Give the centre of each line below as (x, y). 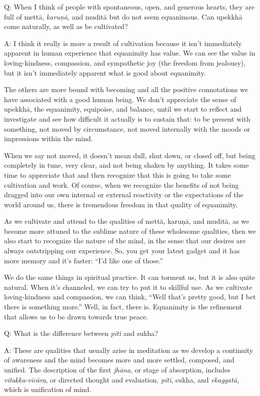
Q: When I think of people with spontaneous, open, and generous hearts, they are (129, 7)
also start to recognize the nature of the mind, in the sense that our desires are (125, 241)
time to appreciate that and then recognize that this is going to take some (117, 174)
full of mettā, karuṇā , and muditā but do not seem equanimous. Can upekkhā (123, 16)
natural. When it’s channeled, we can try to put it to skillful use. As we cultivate (128, 287)
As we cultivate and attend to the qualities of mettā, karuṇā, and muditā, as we (127, 221)
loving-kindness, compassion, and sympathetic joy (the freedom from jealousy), (125, 62)
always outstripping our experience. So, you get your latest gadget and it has (122, 251)
